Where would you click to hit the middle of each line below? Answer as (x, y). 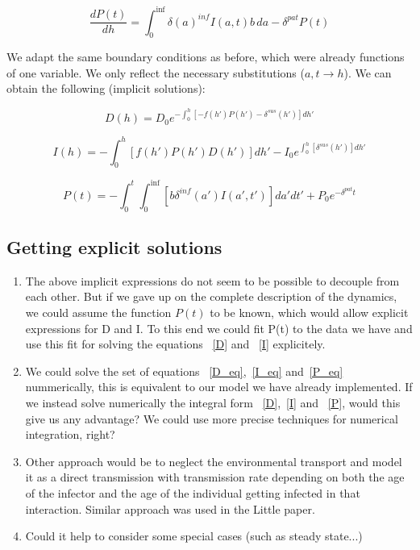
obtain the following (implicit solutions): (106, 88)
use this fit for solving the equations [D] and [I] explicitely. (175, 344)
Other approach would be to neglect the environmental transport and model (214, 461)
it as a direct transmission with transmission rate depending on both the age (215, 477)
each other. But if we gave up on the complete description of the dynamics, (211, 296)
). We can (368, 72)
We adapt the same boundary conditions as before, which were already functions (206, 57)
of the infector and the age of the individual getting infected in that (193, 493)
